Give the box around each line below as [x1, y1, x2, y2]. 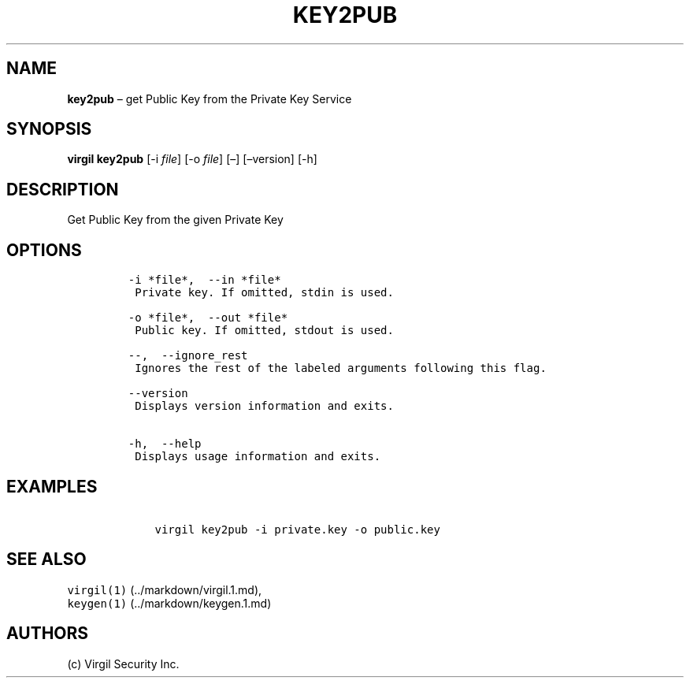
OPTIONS [6, 240, 82, 260]
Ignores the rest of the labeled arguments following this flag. [135, 362, 547, 375]
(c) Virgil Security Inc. [67, 656, 180, 671]
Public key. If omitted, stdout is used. [135, 324, 394, 337]
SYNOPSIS [6, 119, 92, 139]
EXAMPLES [6, 476, 98, 496]
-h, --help [128, 437, 202, 451]
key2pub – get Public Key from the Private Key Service [67, 91, 352, 106]
